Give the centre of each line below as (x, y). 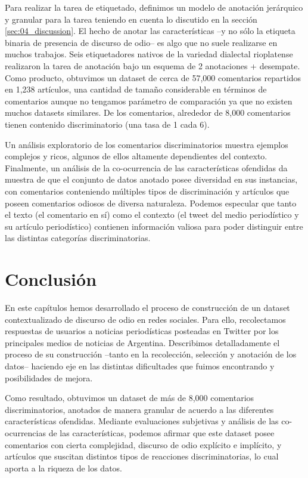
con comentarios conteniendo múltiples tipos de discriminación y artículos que (147, 191)
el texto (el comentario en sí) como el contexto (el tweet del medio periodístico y (152, 215)
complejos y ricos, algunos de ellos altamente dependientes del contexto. (136, 156)
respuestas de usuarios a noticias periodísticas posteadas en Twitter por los (142, 331)
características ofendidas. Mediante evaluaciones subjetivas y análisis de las (142, 421)
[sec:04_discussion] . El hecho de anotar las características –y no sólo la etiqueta (150, 31)
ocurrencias (25, 432)
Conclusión (51, 279)
